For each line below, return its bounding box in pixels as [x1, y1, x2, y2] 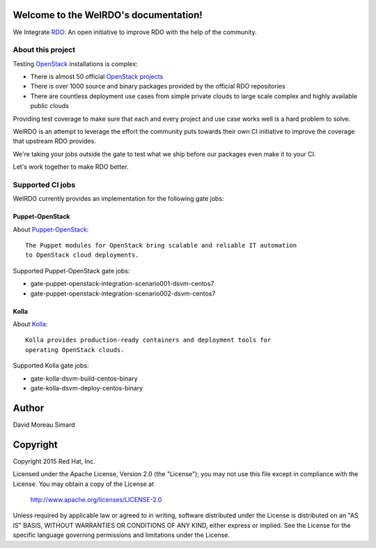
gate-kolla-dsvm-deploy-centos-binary [30, 384, 143, 392]
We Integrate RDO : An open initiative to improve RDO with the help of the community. [13, 28, 257, 36]
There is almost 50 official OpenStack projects [30, 73, 164, 81]
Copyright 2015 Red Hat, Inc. [13, 457, 95, 465]
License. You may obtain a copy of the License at [13, 480, 155, 488]
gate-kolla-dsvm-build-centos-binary [30, 374, 139, 383]
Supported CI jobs [13, 180, 76, 190]
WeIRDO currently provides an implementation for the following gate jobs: [13, 195, 224, 203]
